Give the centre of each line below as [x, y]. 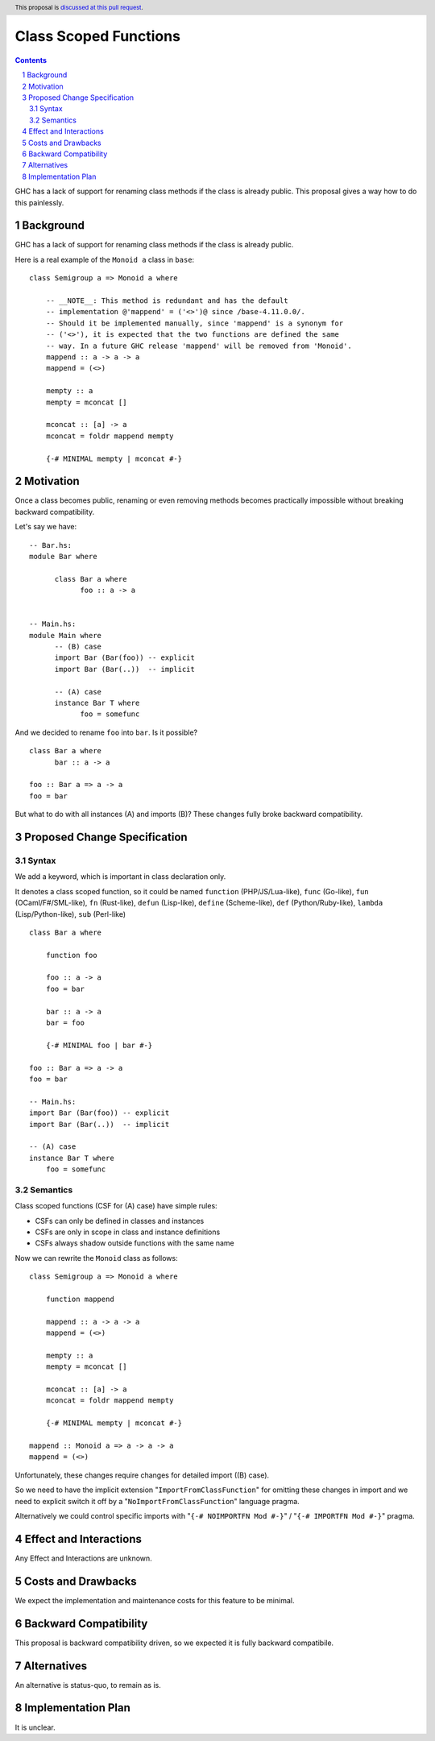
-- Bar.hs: [51, 545]
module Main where [66, 635]
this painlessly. [39, 202]
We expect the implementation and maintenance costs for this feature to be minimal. [155, 1600]
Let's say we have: [46, 527]
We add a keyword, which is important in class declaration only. [120, 877]
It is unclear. [35, 1727]
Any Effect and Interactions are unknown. [83, 1558]
